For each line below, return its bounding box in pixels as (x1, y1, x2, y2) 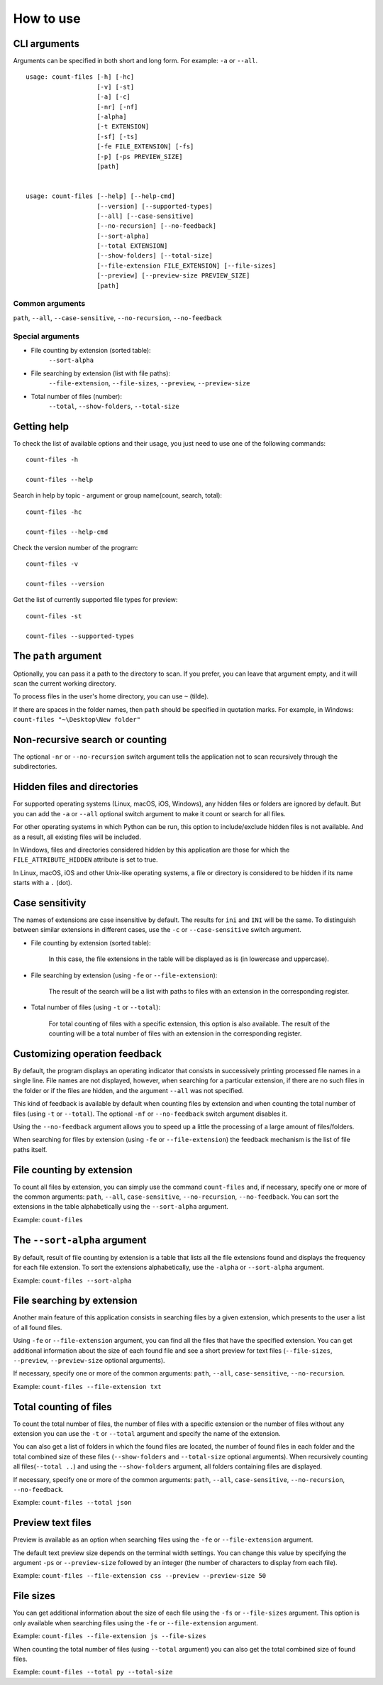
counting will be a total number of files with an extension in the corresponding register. (48, 1029, 302, 1038)
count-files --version (26, 580, 105, 588)
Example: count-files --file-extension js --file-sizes (13, 1632, 207, 1640)
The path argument (13, 650, 102, 662)
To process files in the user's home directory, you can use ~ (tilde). (13, 692, 209, 701)
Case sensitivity (13, 896, 87, 909)
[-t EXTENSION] (96, 123, 150, 131)
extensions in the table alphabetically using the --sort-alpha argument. (13, 1202, 228, 1211)
